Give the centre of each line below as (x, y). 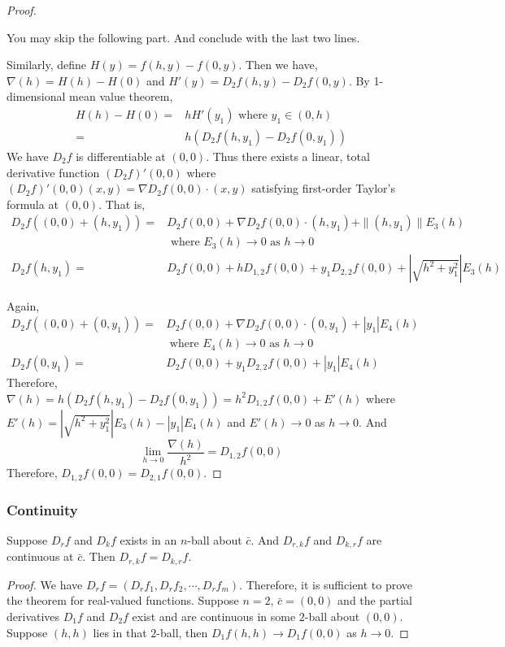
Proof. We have (45, 584)
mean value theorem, (121, 96)
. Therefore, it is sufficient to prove (326, 584)
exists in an (148, 539)
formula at (33, 204)
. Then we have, (278, 65)
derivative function (53, 172)
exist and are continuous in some (214, 616)
